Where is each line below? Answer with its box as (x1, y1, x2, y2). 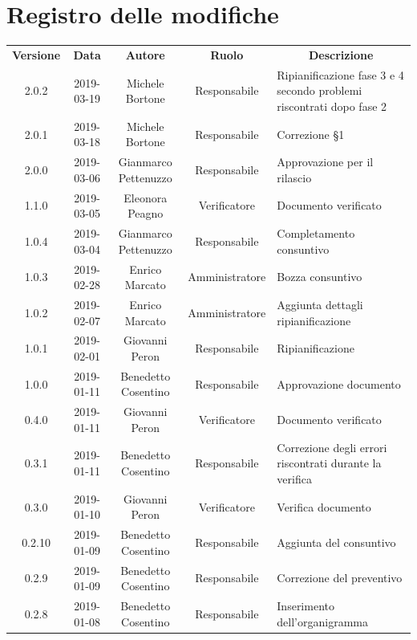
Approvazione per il (277, 153, 374, 170)
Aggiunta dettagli (277, 296, 363, 312)
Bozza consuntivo (277, 268, 362, 285)
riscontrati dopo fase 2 (277, 97, 387, 114)
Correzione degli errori (277, 438, 387, 455)
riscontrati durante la (277, 455, 382, 471)
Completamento (277, 225, 355, 242)
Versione (12, 46, 61, 63)
